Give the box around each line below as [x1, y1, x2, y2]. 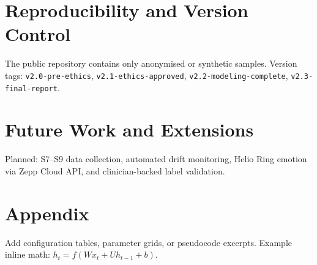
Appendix [5, 200, 89, 225]
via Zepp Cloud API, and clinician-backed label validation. [5, 164, 225, 177]
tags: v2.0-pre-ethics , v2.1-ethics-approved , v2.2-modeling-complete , [5, 69, 288, 81]
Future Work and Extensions [5, 117, 254, 142]
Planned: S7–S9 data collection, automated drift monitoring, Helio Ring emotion [5, 152, 307, 165]
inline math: [5, 248, 50, 261]
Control [5, 21, 71, 47]
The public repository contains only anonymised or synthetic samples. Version [5, 57, 297, 70]
